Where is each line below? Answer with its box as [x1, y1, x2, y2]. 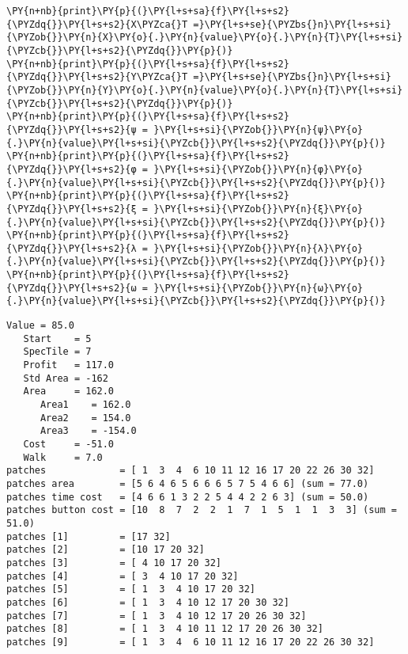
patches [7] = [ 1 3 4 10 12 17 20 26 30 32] [6, 610, 307, 622]
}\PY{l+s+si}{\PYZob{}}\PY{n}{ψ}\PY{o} [153, 124, 364, 135]
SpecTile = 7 [23, 346, 92, 358]
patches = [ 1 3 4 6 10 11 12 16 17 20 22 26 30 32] [6, 465, 375, 477]
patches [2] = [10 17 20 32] [6, 544, 205, 556]
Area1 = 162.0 [40, 399, 131, 411]
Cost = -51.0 [23, 439, 115, 450]
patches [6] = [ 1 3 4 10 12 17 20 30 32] [6, 596, 289, 608]
